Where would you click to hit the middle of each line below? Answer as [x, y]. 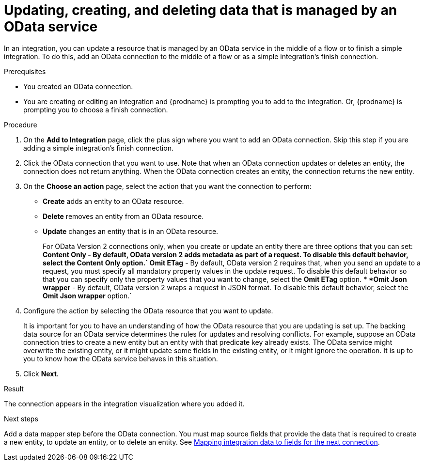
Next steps [21, 418]
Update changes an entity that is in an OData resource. [131, 231]
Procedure [21, 124]
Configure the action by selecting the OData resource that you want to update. [148, 310]
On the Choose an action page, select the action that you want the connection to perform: [167, 186]
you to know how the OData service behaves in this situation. [121, 358]
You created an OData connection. [78, 86]
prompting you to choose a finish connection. [96, 109]
